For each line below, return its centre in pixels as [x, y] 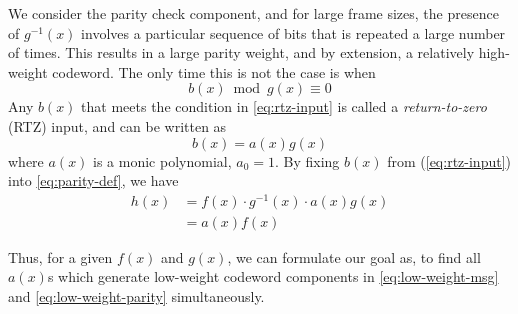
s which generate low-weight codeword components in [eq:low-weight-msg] [273, 276]
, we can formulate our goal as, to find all [354, 256]
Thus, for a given [60, 256]
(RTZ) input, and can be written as [117, 125]
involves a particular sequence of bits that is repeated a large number [293, 32]
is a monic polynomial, [162, 160]
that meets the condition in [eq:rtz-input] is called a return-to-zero [284, 106]
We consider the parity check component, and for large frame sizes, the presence [253, 13]
